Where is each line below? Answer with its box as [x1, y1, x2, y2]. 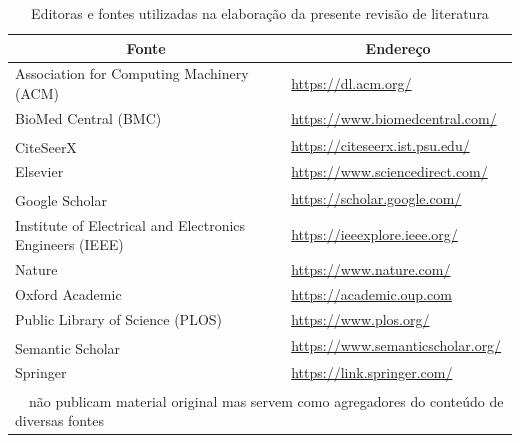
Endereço [365, 37, 431, 58]
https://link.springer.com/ [291, 362, 453, 383]
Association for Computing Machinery [15, 63, 249, 84]
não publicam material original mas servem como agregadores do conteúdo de [28, 390, 504, 411]
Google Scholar [15, 189, 107, 210]
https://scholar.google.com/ [291, 187, 462, 208]
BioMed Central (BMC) [15, 107, 162, 128]
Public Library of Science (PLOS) [15, 308, 223, 329]
